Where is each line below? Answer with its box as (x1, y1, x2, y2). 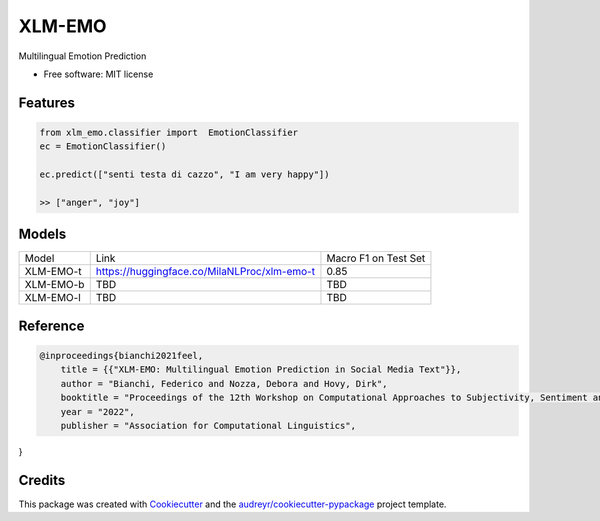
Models (18, 226, 67, 243)
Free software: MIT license (43, 68, 154, 80)
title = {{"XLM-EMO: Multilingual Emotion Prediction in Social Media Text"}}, (60, 364, 462, 375)
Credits (18, 471, 66, 489)
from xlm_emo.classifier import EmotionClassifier (39, 126, 299, 138)
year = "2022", (60, 406, 135, 417)
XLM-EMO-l (24, 291, 82, 305)
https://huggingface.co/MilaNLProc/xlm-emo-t (95, 265, 315, 279)
